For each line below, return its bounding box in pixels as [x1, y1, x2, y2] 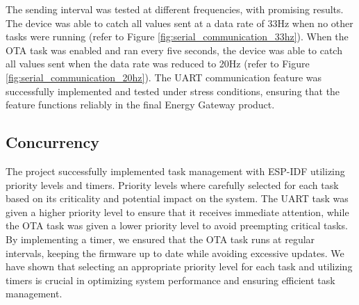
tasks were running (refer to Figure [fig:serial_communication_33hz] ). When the [6, 29, 349, 44]
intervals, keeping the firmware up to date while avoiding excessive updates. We [6, 245, 344, 260]
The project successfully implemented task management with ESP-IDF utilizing [6, 163, 345, 178]
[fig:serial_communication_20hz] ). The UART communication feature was [6, 69, 322, 84]
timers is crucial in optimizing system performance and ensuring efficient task [6, 272, 335, 287]
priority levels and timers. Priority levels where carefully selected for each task [6, 177, 339, 192]
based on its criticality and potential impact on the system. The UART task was [6, 191, 349, 206]
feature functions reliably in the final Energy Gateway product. [6, 97, 275, 112]
